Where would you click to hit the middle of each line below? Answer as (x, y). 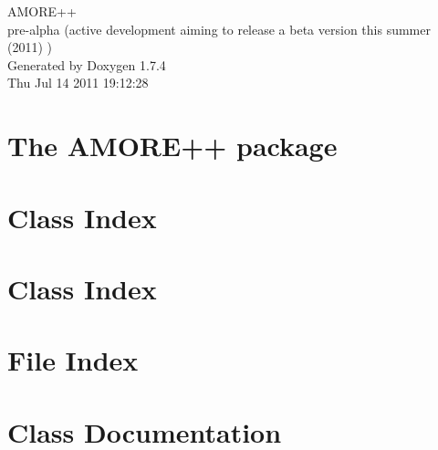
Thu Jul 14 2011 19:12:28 (78, 83)
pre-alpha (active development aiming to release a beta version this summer (219, 29)
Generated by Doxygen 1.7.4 (87, 64)
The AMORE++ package (172, 146)
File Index (73, 360)
